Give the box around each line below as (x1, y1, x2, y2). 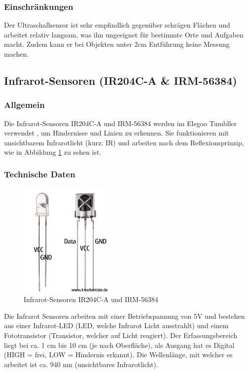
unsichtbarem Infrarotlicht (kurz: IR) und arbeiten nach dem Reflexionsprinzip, (4, 137, 244, 147)
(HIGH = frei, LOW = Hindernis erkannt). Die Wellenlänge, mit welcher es (4, 349, 233, 360)
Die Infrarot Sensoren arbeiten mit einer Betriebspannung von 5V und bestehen (4, 310, 245, 321)
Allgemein (4, 99, 45, 111)
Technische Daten (4, 168, 75, 180)
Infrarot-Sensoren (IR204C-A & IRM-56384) (4, 72, 237, 88)
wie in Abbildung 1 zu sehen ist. (4, 147, 102, 157)
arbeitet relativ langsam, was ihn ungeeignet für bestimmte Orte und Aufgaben (4, 29, 244, 39)
